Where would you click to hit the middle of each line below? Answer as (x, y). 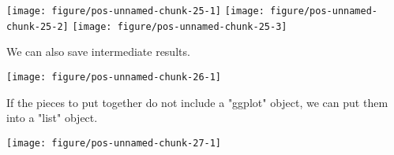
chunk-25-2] (38, 26)
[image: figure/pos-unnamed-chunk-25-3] (180, 26)
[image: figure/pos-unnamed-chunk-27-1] (114, 143)
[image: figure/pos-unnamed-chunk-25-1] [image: (135, 11)
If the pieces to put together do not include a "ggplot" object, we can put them (197, 102)
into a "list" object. (52, 118)
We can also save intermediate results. (98, 52)
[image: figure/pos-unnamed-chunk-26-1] (114, 77)
